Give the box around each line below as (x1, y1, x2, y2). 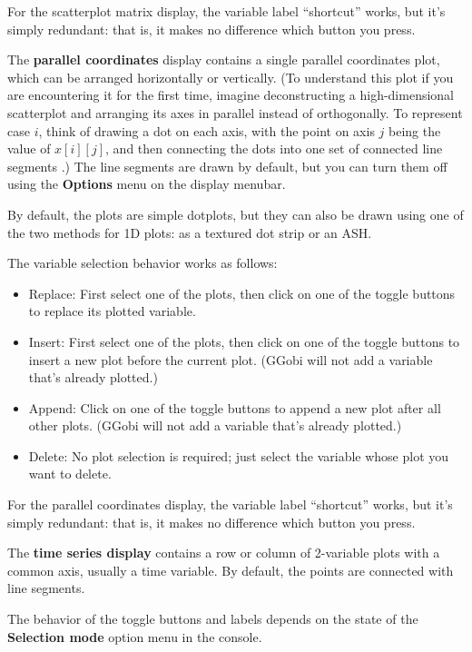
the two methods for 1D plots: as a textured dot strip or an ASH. (7, 222, 372, 242)
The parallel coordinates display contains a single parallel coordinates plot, (7, 50, 440, 69)
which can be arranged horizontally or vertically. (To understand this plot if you (7, 67, 454, 86)
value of (7, 139, 51, 158)
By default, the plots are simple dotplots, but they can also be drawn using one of (7, 204, 464, 223)
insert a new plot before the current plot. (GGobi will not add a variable (28, 350, 433, 369)
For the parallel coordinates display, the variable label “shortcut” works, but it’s (7, 495, 453, 514)
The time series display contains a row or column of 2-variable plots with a (7, 543, 440, 562)
